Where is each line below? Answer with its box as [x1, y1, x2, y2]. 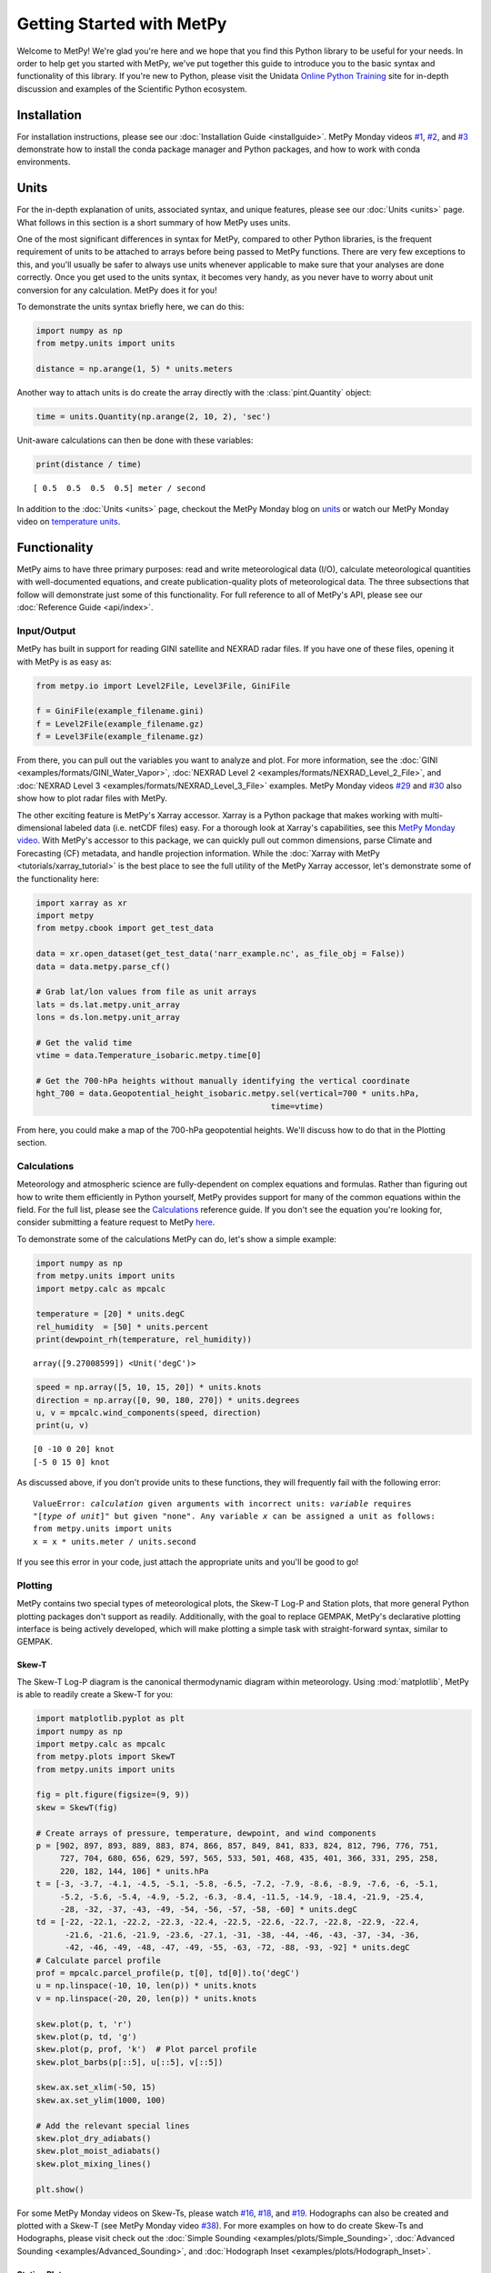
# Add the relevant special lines [35, 2120, 190, 2131]
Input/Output [16, 624, 76, 636]
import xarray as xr [35, 897, 127, 908]
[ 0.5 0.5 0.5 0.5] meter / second [33, 483, 206, 494]
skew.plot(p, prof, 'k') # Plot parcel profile [35, 2044, 257, 2055]
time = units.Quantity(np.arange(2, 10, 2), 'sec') [35, 412, 272, 422]
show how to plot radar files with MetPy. [16, 793, 168, 804]
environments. [16, 156, 71, 167]
